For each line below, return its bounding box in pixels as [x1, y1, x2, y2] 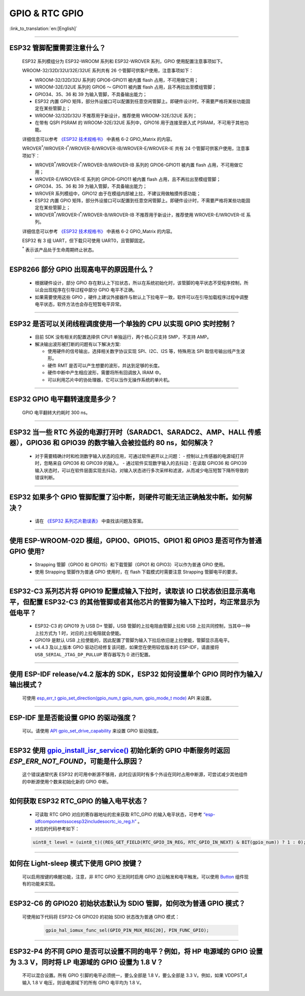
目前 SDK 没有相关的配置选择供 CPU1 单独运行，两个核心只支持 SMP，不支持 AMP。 [35, 334, 212, 340]
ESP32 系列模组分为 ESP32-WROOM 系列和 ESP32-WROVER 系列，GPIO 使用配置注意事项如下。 [22, 58, 226, 64]
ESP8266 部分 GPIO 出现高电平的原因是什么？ [9, 265, 155, 274]
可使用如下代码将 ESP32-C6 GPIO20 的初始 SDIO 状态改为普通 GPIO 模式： [22, 914, 180, 920]
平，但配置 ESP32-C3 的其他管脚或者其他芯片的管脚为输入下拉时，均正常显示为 [9, 598, 260, 606]
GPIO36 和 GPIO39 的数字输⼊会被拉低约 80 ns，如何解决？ [26, 438, 215, 447]
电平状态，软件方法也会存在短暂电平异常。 [35, 301, 124, 307]
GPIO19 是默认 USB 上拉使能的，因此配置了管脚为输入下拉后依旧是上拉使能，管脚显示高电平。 [35, 637, 232, 643]
